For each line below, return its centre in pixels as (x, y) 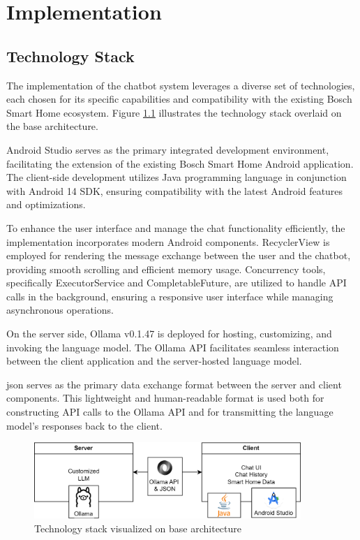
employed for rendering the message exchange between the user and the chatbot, (179, 255)
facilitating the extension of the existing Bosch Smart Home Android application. (180, 163)
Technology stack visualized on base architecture (138, 528)
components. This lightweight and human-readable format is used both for (165, 398)
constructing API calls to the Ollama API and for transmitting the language (170, 412)
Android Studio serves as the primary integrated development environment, (168, 149)
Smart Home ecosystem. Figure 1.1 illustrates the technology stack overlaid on (174, 112)
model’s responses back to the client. (84, 425)
